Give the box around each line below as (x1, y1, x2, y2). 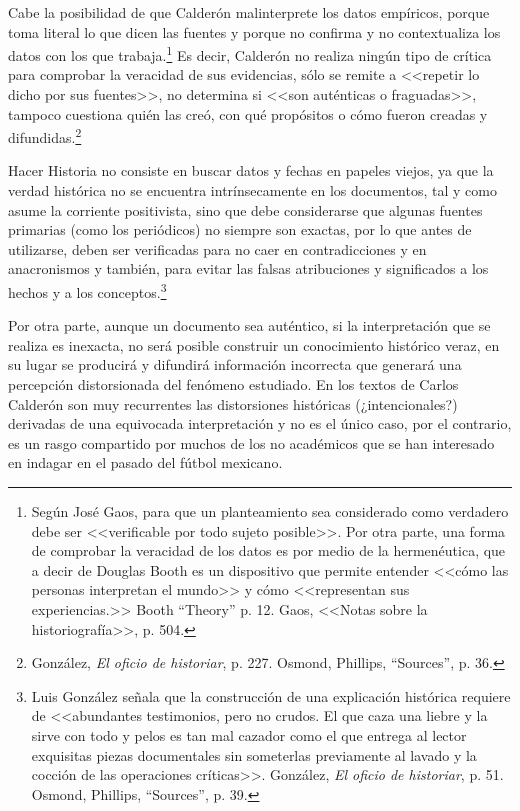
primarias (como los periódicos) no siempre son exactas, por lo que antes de (8, 219, 472, 240)
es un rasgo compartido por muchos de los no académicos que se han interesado (8, 432, 495, 453)
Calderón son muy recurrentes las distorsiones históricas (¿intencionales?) (8, 393, 458, 414)
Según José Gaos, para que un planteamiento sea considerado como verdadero (31, 501, 509, 522)
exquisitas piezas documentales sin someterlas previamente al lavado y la (31, 744, 477, 765)
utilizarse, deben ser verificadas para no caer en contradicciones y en (8, 238, 427, 259)
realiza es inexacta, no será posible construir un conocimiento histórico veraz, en (8, 334, 500, 355)
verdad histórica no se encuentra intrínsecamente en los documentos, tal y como (8, 180, 497, 201)
